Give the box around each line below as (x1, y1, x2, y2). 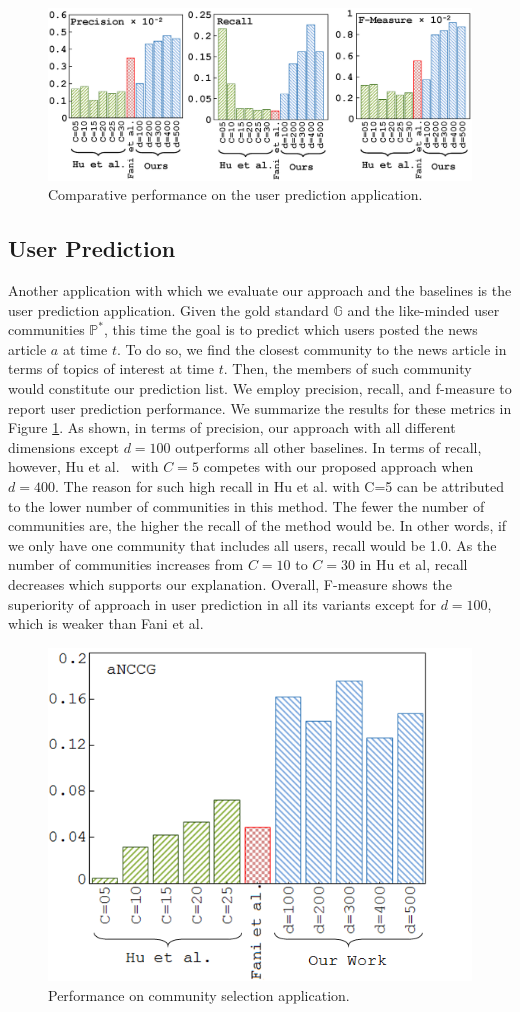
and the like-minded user (347, 299, 500, 320)
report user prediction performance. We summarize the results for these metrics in (8, 397, 512, 418)
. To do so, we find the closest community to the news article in (116, 338, 507, 359)
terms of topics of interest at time (8, 358, 214, 379)
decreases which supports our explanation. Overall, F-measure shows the (8, 573, 452, 594)
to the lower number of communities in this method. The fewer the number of (8, 495, 485, 516)
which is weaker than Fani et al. (8, 613, 204, 634)
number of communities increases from (8, 554, 244, 575)
